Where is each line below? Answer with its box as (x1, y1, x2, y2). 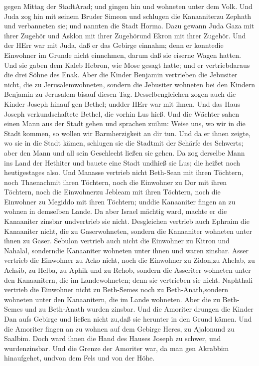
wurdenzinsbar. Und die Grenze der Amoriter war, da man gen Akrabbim (4, 343, 229, 353)
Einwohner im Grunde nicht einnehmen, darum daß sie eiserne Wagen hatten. (4, 49, 241, 60)
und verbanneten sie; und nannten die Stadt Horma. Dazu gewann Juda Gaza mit (4, 20, 255, 31)
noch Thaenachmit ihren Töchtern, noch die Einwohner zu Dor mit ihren (4, 177, 227, 187)
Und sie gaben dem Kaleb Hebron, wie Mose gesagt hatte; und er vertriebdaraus (4, 59, 250, 70)
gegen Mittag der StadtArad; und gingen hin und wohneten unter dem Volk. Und (4, 1, 253, 11)
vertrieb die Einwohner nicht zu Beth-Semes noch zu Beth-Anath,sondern (4, 284, 229, 295)
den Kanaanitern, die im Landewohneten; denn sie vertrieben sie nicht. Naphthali (4, 274, 253, 285)
